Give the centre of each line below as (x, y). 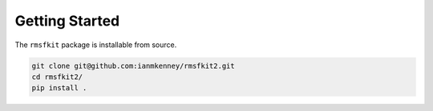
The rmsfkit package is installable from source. (96, 45)
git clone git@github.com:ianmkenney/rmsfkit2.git (134, 65)
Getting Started (67, 21)
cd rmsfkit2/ (57, 77)
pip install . (59, 88)
